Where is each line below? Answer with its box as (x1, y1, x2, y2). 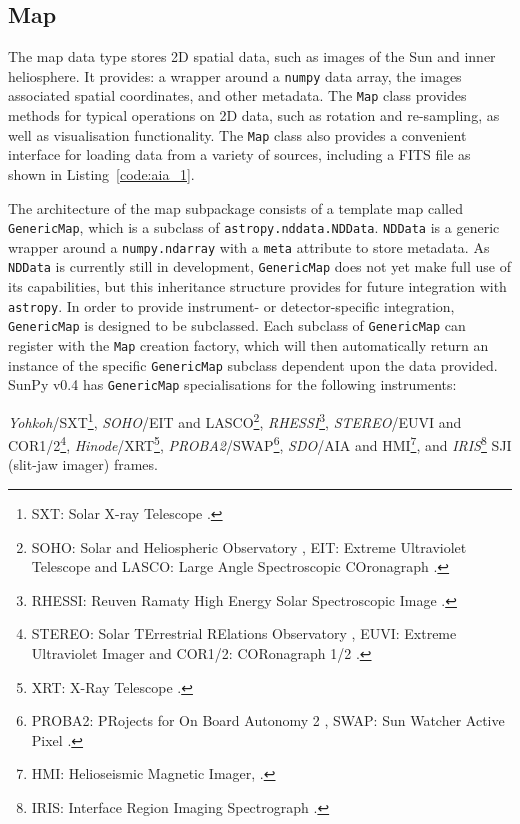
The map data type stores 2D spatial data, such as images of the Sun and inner (8, 46, 496, 67)
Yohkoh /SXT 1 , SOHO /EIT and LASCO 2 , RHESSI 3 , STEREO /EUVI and (8, 408, 462, 432)
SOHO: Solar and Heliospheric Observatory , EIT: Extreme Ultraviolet (31, 536, 467, 557)
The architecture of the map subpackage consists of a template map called (8, 197, 463, 218)
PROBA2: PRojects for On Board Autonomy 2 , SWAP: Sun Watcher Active (31, 710, 505, 731)
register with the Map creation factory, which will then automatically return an (8, 335, 489, 356)
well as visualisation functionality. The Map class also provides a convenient (8, 124, 467, 145)
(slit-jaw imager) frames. (8, 454, 158, 475)
